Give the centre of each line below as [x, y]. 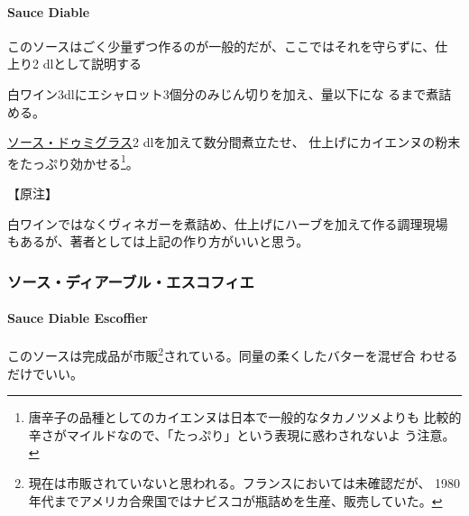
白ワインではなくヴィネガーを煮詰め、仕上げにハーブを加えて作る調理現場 [228, 223]
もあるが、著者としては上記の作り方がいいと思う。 [158, 241]
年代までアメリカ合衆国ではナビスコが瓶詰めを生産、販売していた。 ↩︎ [235, 500]
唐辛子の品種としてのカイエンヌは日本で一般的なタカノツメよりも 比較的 [245, 417]
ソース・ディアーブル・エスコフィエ [131, 281]
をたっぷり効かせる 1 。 [73, 161]
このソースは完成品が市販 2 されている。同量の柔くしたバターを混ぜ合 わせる [233, 355]
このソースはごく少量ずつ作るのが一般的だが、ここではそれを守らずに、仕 [228, 46]
